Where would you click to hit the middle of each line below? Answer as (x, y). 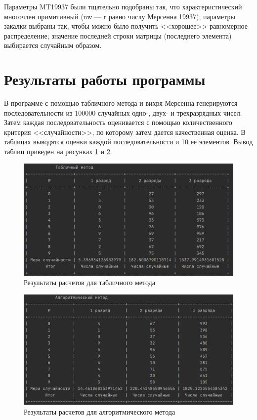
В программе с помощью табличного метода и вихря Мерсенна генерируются (121, 103)
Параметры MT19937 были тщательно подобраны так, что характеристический (123, 6)
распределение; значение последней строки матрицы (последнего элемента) (118, 35)
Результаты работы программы (105, 79)
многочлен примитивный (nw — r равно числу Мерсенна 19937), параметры (120, 16)
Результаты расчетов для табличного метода (89, 282)
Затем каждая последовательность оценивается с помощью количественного (118, 122)
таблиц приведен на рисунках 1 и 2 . (58, 151)
